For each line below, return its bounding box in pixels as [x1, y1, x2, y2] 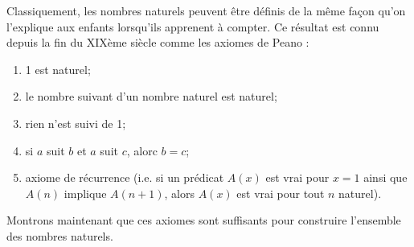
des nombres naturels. [6, 227, 113, 244]
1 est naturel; [25, 60, 91, 77]
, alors [164, 184, 195, 201]
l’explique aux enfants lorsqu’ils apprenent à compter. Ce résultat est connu [6, 18, 379, 35]
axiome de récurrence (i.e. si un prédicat [25, 169, 224, 186]
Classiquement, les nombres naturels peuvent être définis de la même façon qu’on [6, 2, 406, 19]
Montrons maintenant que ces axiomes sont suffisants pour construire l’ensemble [6, 212, 401, 228]
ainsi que [363, 169, 408, 186]
